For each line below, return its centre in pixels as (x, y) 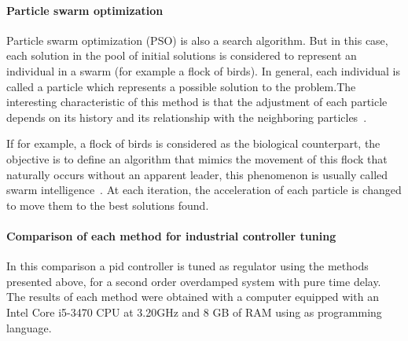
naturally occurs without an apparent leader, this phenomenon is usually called (197, 174)
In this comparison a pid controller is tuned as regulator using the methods (187, 266)
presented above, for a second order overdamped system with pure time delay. (194, 281)
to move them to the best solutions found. (108, 205)
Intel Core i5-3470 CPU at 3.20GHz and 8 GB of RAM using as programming (194, 312)
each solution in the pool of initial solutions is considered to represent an (182, 55)
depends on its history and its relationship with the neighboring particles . (187, 117)
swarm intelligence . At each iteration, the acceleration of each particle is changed (204, 190)
